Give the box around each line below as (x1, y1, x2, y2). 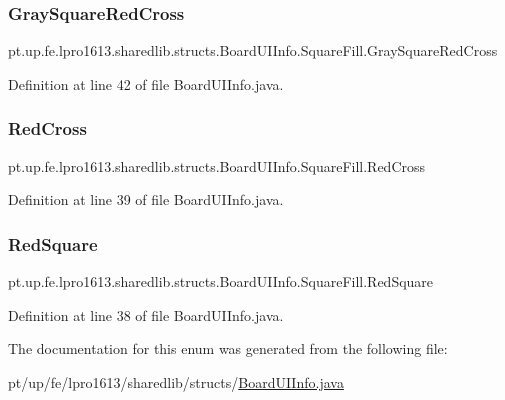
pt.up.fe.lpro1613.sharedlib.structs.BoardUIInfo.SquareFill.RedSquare (8, 271, 434, 292)
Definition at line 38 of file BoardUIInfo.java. (8, 304, 284, 325)
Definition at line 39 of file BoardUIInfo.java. (8, 189, 284, 210)
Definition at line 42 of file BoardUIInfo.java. (8, 73, 284, 94)
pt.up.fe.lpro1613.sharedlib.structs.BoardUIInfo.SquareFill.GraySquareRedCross (8, 40, 498, 61)
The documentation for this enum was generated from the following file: (8, 338, 448, 359)
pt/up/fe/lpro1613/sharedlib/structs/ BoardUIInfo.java (8, 371, 344, 392)
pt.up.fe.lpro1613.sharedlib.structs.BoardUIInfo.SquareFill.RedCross (8, 155, 426, 176)
